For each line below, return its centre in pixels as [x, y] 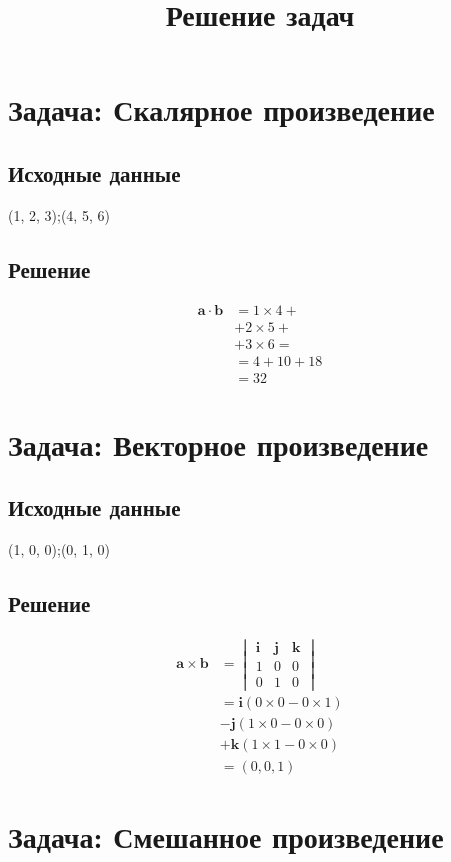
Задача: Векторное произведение [218, 443]
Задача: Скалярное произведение [221, 109]
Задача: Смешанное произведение [226, 835]
